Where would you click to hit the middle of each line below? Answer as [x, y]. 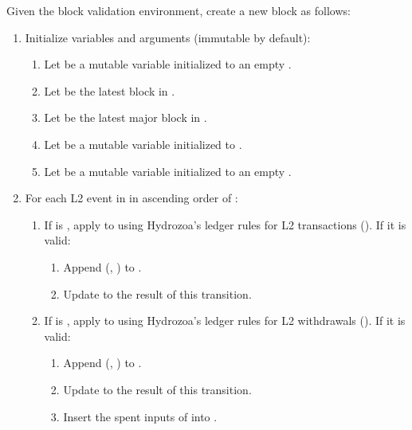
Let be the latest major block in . [126, 117]
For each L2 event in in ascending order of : [131, 198]
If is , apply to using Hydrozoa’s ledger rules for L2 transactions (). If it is [225, 224]
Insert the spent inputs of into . [140, 416]
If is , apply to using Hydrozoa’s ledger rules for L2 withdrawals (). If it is [225, 321]
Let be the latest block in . [110, 90]
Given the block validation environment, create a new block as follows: [179, 10]
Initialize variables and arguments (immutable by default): [168, 37]
